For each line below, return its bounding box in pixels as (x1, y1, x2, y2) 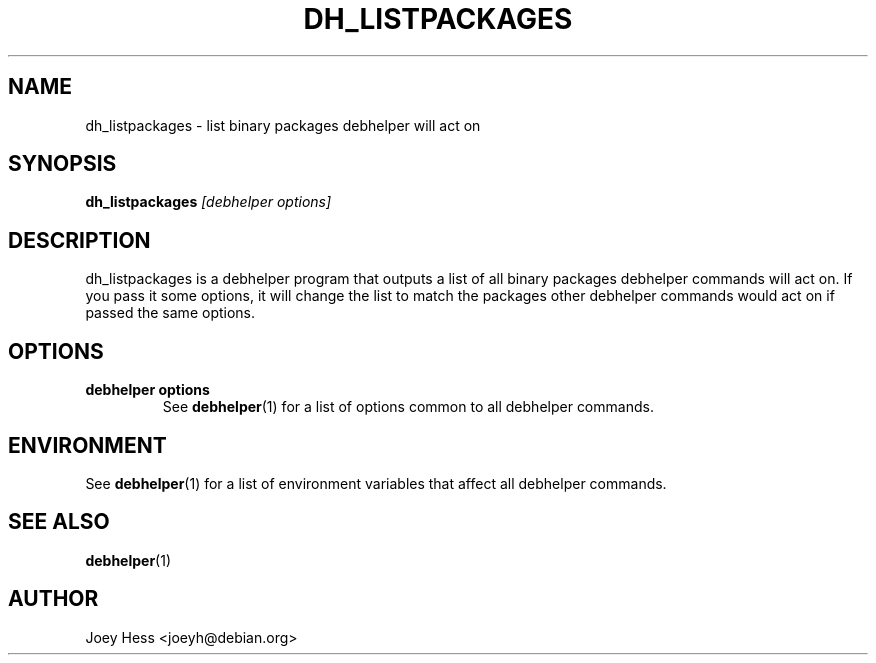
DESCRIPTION (8, 227, 151, 253)
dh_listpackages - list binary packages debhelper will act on (85, 116, 481, 134)
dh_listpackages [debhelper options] (85, 193, 332, 211)
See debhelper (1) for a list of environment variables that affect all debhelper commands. (85, 474, 667, 492)
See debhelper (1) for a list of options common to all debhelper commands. (162, 398, 654, 416)
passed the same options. (85, 304, 256, 322)
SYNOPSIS (8, 151, 117, 177)
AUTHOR (8, 586, 99, 612)
